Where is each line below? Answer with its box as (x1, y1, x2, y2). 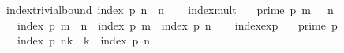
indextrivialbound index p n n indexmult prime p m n (6, 2, 334, 17)
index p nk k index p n (17, 32, 151, 48)
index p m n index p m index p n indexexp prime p (17, 16, 338, 33)
